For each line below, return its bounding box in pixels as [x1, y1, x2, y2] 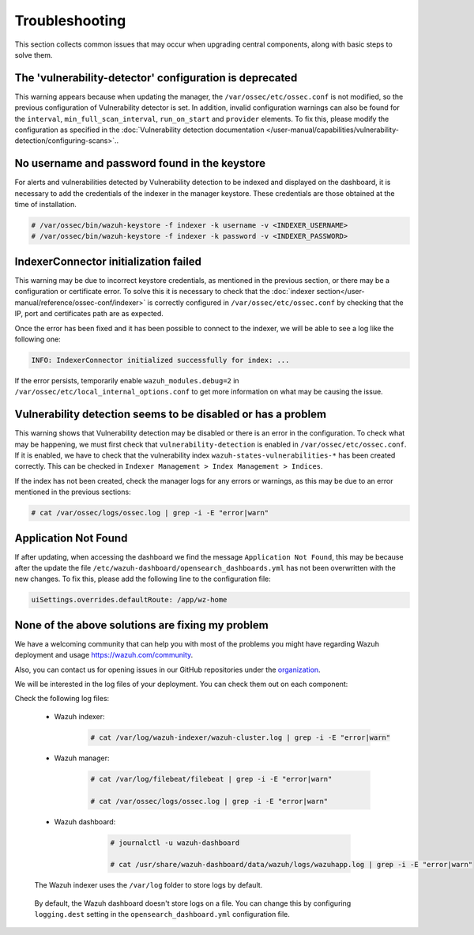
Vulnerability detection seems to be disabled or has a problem [14, 408, 327, 421]
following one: [14, 334, 61, 344]
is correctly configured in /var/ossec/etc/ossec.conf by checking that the [147, 297, 404, 307]
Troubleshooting [14, 12, 126, 29]
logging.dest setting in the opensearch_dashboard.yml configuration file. [34, 910, 290, 919]
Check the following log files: [14, 694, 110, 703]
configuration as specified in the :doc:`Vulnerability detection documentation [14, 125, 265, 134]
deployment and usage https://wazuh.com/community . [14, 650, 194, 660]
